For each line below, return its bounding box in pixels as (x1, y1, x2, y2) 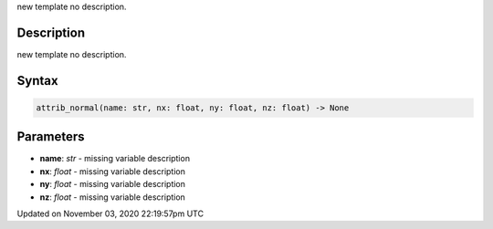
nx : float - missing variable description (39, 165, 186, 177)
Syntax (16, 73, 58, 88)
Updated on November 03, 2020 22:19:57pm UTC (16, 208, 205, 219)
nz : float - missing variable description (39, 192, 186, 203)
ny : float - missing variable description (39, 179, 186, 190)
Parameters (16, 129, 85, 145)
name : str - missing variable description (39, 153, 191, 164)
